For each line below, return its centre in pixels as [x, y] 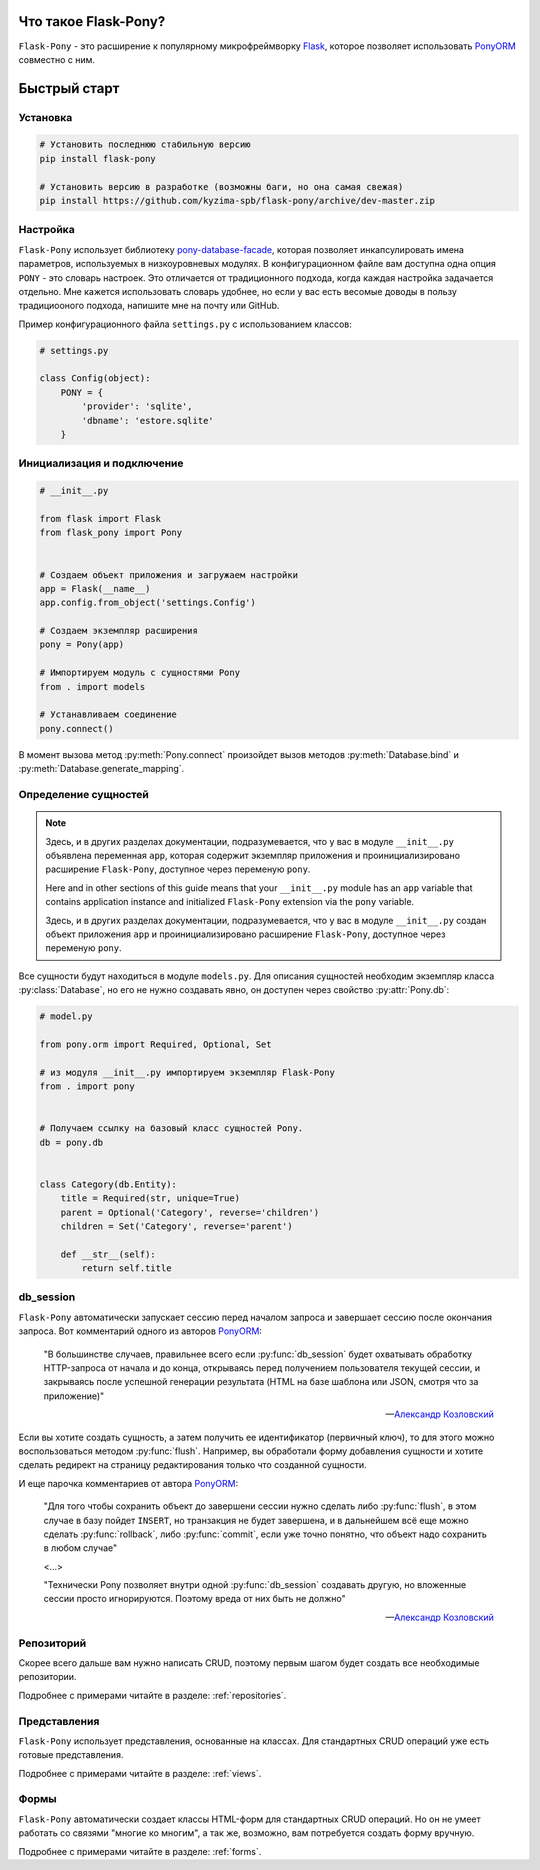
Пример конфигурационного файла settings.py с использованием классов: [185, 324]
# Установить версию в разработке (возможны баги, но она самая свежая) [221, 186]
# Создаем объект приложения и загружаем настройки [169, 574]
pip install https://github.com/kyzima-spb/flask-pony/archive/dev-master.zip [237, 201]
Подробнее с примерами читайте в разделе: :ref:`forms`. [140, 1851]
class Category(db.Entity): [108, 1184]
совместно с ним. [56, 59]
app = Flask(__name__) [95, 588]
